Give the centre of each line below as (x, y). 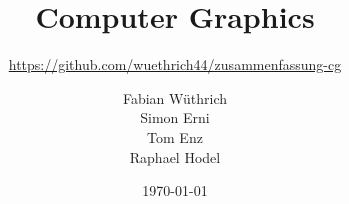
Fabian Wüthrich (175, 97)
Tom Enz (175, 136)
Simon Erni (175, 117)
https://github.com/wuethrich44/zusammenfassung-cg (175, 64)
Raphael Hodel (175, 156)
